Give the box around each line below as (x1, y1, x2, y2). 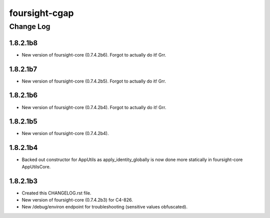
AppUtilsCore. (21, 163, 51, 169)
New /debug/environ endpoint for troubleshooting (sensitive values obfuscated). (21, 204, 187, 210)
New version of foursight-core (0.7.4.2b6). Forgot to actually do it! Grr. (21, 51, 166, 57)
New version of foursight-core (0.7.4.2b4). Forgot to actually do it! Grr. (21, 104, 166, 110)
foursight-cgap (9, 7, 74, 18)
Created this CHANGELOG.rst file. (21, 190, 91, 196)
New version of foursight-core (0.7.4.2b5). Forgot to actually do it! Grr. (21, 78, 166, 84)
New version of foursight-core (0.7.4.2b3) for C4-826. (21, 197, 133, 203)
